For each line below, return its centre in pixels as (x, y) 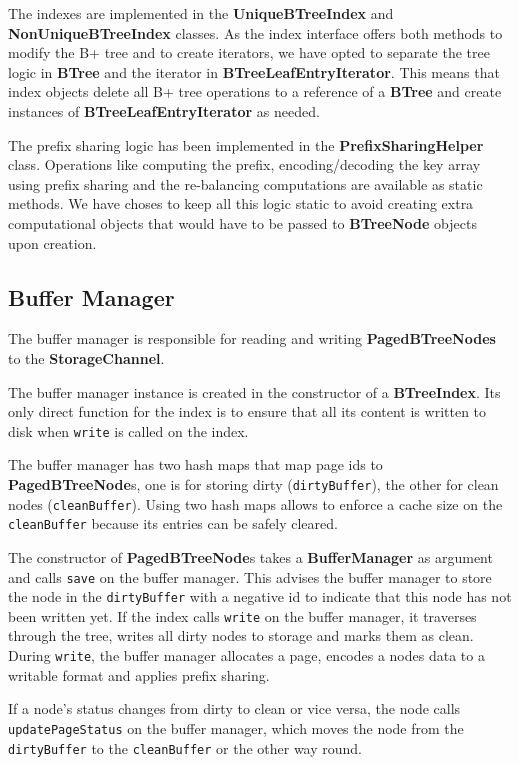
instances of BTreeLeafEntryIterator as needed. (164, 110)
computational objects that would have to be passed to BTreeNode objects (242, 222)
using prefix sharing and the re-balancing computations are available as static (245, 183)
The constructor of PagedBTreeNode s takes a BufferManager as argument (250, 556)
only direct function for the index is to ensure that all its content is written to (247, 411)
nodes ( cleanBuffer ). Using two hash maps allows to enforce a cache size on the (255, 503)
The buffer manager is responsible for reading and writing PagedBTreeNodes (252, 338)
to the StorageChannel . (86, 357)
